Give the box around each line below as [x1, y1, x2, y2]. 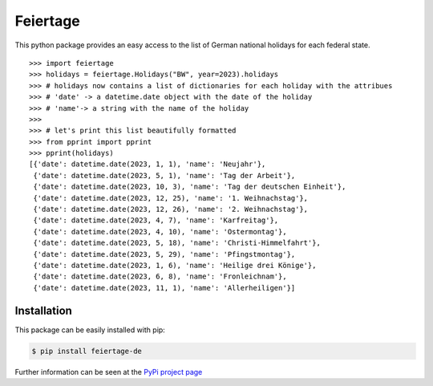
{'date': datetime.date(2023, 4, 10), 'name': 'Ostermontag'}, [33, 227, 288, 236]
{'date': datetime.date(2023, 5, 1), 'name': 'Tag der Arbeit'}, [33, 171, 296, 180]
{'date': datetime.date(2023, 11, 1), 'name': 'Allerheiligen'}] [33, 283, 296, 292]
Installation [14, 303, 72, 317]
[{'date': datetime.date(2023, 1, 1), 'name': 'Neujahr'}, [29, 160, 266, 169]
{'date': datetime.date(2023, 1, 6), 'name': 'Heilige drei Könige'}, [33, 261, 317, 270]
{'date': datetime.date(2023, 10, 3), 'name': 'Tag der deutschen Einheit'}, [33, 182, 346, 192]
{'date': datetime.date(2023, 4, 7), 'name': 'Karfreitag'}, [33, 216, 279, 225]
